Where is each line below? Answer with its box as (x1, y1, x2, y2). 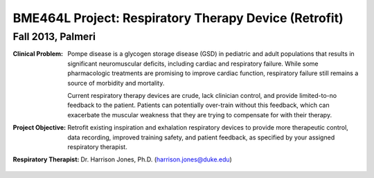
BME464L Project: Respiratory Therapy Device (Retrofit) (12, 10, 344, 26)
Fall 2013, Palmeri (12, 30, 96, 43)
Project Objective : (12, 123, 66, 132)
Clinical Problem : (12, 50, 64, 58)
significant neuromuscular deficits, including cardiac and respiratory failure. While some (67, 59, 319, 68)
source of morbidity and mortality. (67, 79, 165, 87)
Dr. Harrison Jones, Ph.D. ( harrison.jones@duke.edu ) (80, 155, 232, 164)
